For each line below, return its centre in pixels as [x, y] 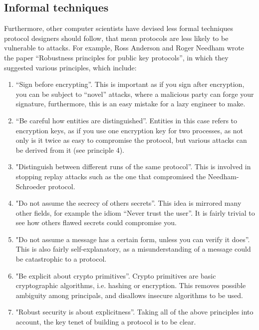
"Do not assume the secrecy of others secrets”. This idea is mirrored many [129, 203]
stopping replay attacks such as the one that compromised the [111, 176]
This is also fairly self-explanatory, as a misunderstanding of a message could [133, 249]
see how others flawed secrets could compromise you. [96, 222]
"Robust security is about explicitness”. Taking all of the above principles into [134, 312]
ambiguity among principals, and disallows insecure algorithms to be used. [129, 295]
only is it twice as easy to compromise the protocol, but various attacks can [131, 140]
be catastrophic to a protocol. [61, 259]
